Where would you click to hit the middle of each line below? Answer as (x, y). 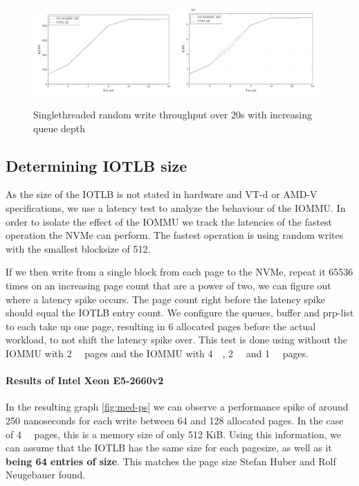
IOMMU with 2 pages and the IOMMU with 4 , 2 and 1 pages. (157, 353)
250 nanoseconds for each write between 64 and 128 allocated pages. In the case (175, 420)
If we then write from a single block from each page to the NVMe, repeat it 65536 (179, 272)
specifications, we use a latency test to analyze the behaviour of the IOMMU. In (176, 208)
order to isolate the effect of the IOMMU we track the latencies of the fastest (169, 221)
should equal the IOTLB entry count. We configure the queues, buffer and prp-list (180, 313)
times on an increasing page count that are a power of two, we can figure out (168, 286)
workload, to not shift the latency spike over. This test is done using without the (177, 340)
